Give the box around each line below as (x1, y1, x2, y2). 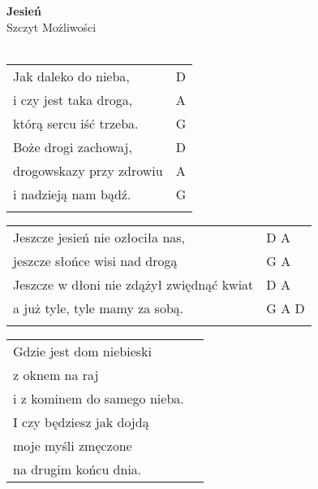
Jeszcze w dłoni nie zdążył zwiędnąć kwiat (13, 274, 254, 294)
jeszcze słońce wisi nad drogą (13, 251, 178, 270)
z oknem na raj (13, 365, 99, 384)
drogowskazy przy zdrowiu (13, 160, 163, 180)
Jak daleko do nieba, (13, 66, 130, 85)
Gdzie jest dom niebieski (13, 341, 152, 360)
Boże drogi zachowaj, (13, 137, 132, 156)
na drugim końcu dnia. (13, 459, 142, 478)
